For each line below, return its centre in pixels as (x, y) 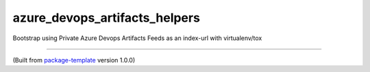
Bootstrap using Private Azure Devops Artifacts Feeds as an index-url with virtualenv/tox (137, 38)
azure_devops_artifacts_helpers (106, 18)
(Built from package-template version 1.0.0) (74, 60)
